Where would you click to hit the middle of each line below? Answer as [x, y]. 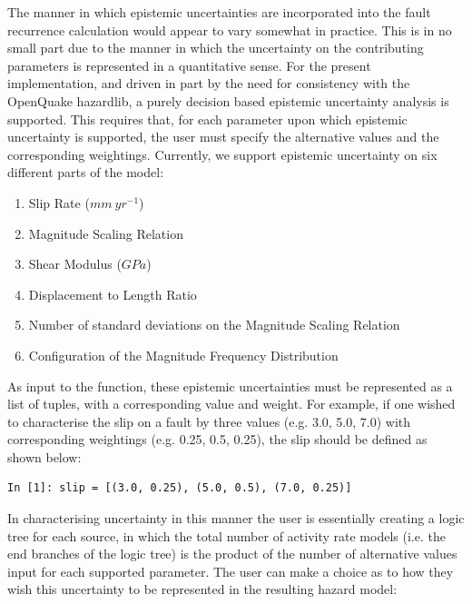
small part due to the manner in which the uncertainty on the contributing [216, 48]
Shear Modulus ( [75, 264]
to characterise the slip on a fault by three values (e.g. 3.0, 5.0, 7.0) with [209, 421]
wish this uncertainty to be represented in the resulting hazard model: [202, 589]
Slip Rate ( [59, 202]
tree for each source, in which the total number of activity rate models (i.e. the [226, 535]
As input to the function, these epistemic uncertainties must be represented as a [230, 386]
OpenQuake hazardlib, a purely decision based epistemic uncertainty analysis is [228, 100]
